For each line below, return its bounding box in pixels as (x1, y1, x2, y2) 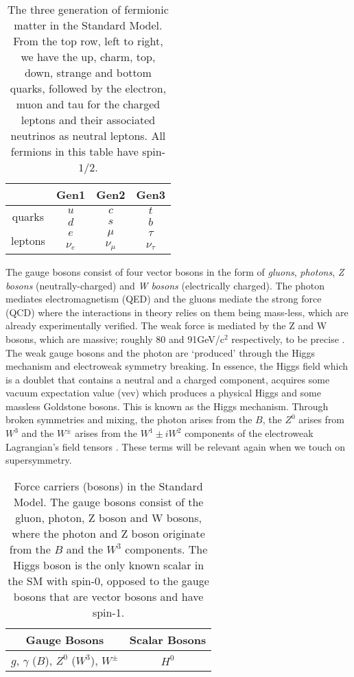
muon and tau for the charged (16, 96, 161, 112)
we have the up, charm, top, (21, 49, 156, 64)
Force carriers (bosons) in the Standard (14, 477, 203, 494)
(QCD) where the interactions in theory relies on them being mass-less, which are (5, 305, 349, 319)
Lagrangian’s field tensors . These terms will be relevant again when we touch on (5, 439, 345, 453)
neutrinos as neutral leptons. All (10, 128, 166, 143)
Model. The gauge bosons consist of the (13, 493, 204, 510)
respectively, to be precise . (231, 331, 345, 346)
